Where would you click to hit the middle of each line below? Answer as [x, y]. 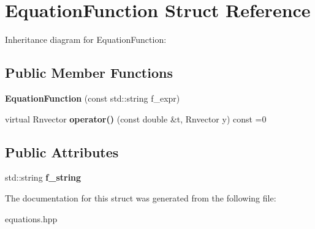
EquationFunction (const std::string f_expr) [93, 98]
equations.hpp [31, 218]
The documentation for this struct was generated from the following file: [141, 197]
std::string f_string [43, 177]
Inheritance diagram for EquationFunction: [86, 39]
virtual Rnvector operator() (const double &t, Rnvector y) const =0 [136, 118]
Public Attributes [62, 152]
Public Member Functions [89, 73]
